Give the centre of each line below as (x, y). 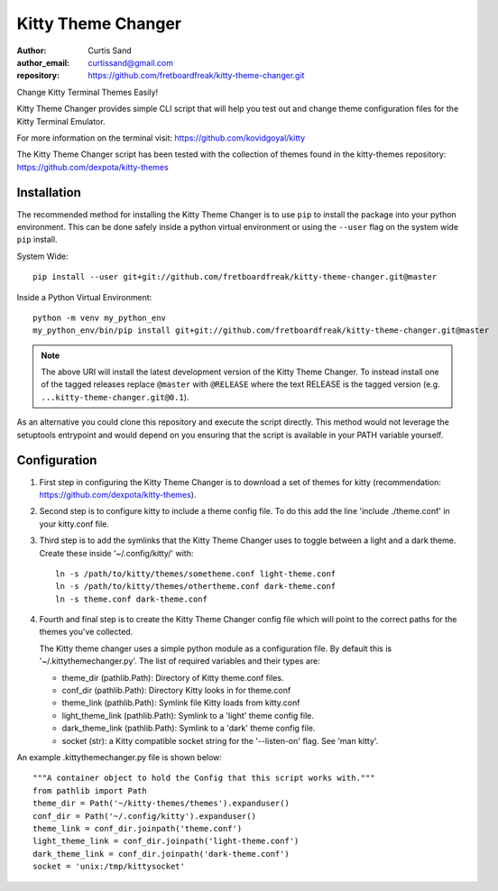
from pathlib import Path (90, 790)
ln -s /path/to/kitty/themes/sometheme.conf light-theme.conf (196, 574)
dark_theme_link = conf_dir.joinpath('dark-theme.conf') (161, 854)
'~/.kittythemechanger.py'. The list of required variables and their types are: (180, 661)
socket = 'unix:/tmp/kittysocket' (109, 867)
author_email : (43, 62)
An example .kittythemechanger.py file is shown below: (120, 757)
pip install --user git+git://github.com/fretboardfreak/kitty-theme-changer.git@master (235, 277)
